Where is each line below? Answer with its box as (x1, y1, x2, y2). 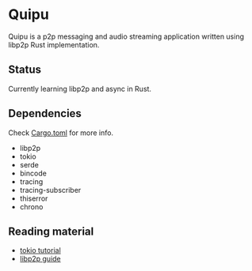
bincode (19, 168, 48, 178)
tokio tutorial (19, 246, 61, 255)
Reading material (8, 224, 94, 238)
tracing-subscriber (19, 185, 82, 194)
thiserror (19, 194, 48, 203)
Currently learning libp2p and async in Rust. (8, 84, 152, 93)
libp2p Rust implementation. (8, 40, 100, 49)
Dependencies (8, 107, 82, 120)
